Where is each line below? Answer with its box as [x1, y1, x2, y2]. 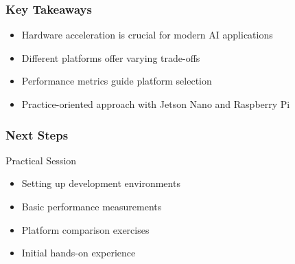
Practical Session [5, 153, 77, 167]
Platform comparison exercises [21, 222, 150, 236]
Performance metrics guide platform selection [21, 74, 212, 88]
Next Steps [5, 126, 69, 143]
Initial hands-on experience [21, 245, 136, 260]
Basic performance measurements [21, 199, 162, 213]
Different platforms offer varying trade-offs [21, 50, 200, 65]
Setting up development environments [21, 176, 180, 190]
